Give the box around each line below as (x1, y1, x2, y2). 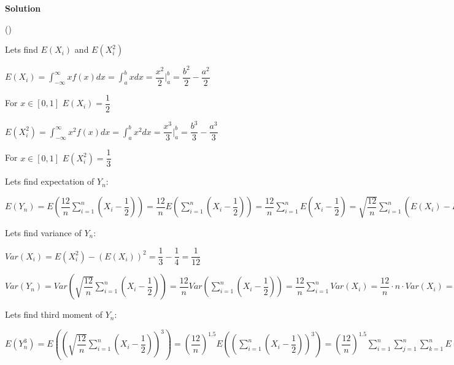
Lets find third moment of (5, 308, 102, 321)
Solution (5, 2, 41, 14)
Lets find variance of (5, 226, 82, 239)
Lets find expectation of (5, 175, 94, 188)
